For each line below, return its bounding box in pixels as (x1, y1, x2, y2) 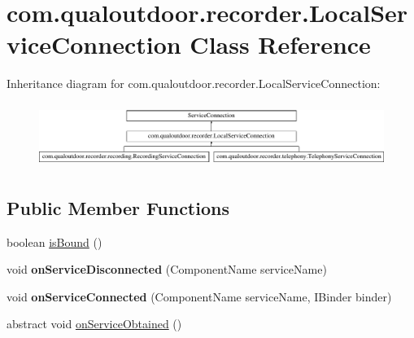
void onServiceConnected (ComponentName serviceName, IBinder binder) (7, 288, 392, 305)
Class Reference (190, 28, 371, 61)
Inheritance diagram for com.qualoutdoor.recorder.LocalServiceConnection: (7, 75, 381, 92)
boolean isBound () (7, 233, 102, 250)
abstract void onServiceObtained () (7, 315, 182, 332)
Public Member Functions (7, 195, 229, 220)
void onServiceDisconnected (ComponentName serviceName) (7, 261, 327, 278)
